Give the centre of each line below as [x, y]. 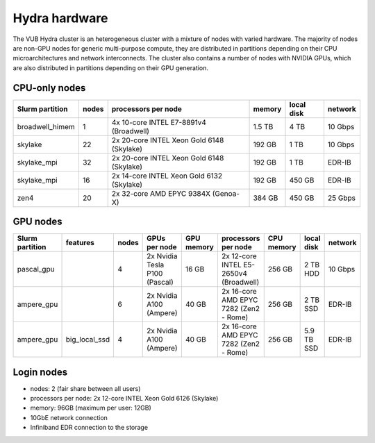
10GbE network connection [69, 417]
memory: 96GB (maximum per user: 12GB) [91, 408]
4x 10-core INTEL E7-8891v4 [159, 122]
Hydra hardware [60, 18]
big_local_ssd [88, 340]
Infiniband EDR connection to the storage [89, 428]
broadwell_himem [46, 126]
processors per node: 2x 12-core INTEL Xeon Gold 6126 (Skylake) [124, 399]
